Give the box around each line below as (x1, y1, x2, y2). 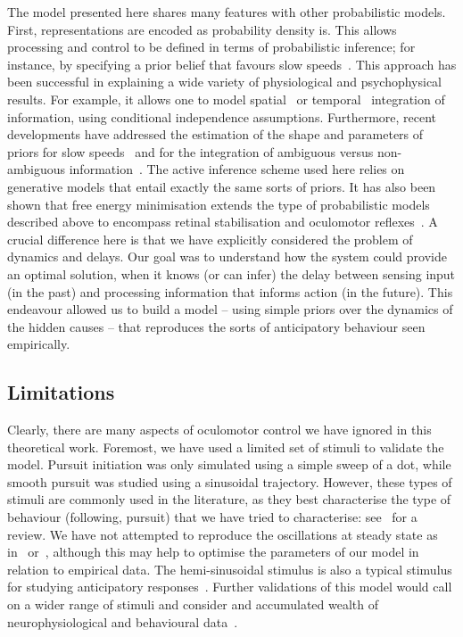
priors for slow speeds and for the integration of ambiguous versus (7, 142, 374, 161)
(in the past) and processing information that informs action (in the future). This (7, 282, 453, 301)
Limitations (7, 378, 115, 406)
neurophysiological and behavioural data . (7, 612, 238, 631)
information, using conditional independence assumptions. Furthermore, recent (7, 107, 437, 126)
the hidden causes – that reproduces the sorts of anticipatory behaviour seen (7, 317, 426, 335)
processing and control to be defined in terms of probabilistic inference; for (7, 37, 416, 56)
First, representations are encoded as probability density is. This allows (7, 20, 397, 38)
